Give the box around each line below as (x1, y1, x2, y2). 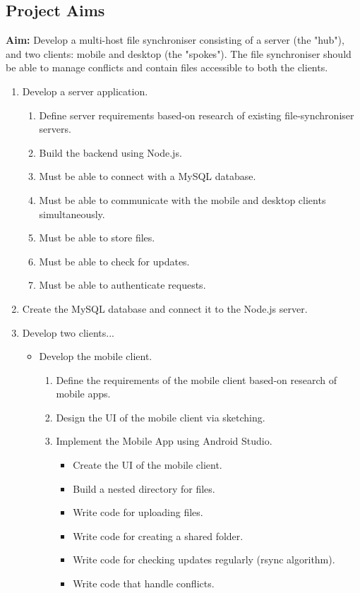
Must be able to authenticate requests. (39, 277, 206, 292)
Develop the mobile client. (39, 349, 152, 364)
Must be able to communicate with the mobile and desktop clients (39, 192, 326, 207)
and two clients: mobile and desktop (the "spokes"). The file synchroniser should (6, 46, 352, 61)
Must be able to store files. (39, 230, 155, 245)
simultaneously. (39, 206, 105, 221)
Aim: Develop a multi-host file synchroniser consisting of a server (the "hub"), (6, 32, 344, 47)
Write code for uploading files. (73, 505, 203, 520)
